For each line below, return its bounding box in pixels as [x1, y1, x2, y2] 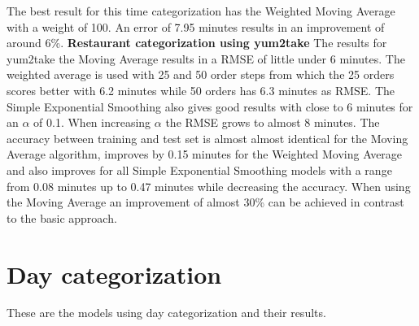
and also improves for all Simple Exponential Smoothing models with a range [7, 161, 392, 178]
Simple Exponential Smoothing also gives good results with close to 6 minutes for [7, 98, 413, 115]
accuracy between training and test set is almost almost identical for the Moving [7, 129, 408, 146]
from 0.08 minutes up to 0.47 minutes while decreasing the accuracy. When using [7, 177, 411, 194]
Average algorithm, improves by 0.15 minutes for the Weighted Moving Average [7, 146, 403, 163]
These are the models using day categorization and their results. [7, 304, 326, 321]
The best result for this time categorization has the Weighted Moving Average [7, 2, 395, 19]
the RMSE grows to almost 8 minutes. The [165, 114, 380, 131]
